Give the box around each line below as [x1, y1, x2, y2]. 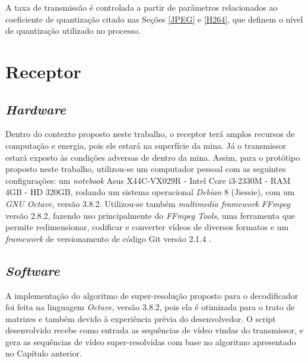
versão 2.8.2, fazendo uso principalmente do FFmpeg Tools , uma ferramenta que [5, 209, 296, 221]
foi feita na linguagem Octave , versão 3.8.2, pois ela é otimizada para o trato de [5, 301, 295, 313]
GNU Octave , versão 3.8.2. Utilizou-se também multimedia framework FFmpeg [5, 197, 291, 209]
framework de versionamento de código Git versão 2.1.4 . [5, 232, 211, 244]
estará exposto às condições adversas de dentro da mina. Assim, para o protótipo [5, 151, 300, 163]
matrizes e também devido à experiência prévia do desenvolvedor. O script [5, 312, 276, 324]
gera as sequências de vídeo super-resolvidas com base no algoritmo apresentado [5, 335, 296, 348]
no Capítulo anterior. [5, 347, 82, 359]
